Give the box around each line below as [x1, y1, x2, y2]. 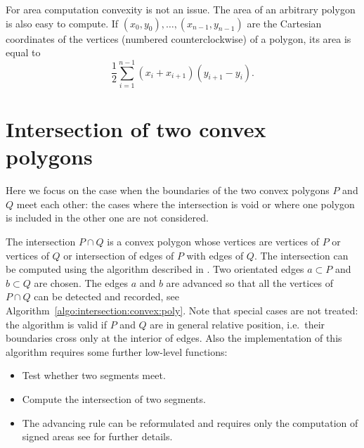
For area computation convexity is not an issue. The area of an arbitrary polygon [6, 2, 356, 16]
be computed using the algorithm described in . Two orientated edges [6, 262, 304, 276]
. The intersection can [254, 248, 349, 262]
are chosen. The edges [34, 275, 128, 290]
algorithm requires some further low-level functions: [6, 344, 228, 359]
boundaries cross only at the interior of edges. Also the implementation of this [6, 331, 342, 345]
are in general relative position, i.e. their [150, 316, 325, 331]
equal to [6, 45, 41, 60]
